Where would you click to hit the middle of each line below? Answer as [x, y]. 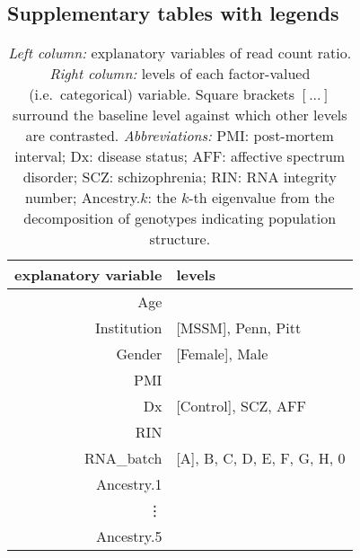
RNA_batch [123, 458]
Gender [139, 354]
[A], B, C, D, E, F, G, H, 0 [261, 458]
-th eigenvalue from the [262, 198]
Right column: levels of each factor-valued [180, 74]
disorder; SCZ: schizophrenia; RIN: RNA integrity [180, 177]
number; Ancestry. [83, 198]
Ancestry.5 [129, 536]
